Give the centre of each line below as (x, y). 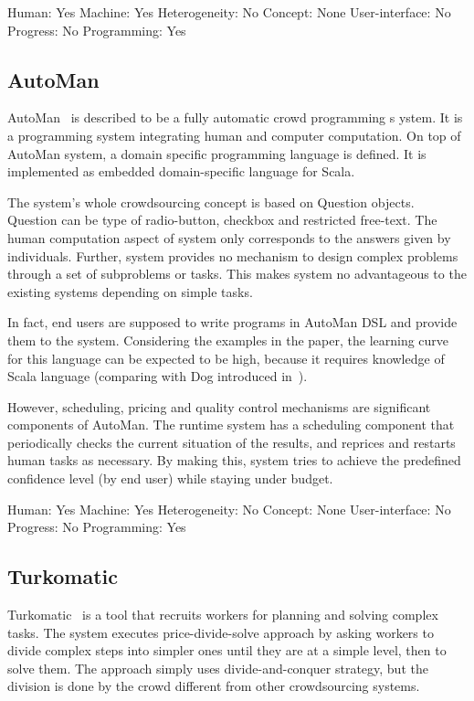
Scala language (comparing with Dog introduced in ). (158, 376)
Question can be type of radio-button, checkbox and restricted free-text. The (222, 220)
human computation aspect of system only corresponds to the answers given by (229, 237)
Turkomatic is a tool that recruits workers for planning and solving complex (223, 615)
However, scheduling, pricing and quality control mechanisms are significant (219, 406)
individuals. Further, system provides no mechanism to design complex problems (233, 255)
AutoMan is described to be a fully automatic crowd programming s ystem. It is (235, 117)
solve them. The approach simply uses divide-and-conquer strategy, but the (218, 668)
